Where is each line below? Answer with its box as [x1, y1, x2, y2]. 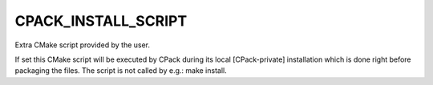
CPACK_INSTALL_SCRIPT [14, 12, 188, 30]
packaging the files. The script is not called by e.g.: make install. [14, 66, 228, 75]
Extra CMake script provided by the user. [14, 40, 151, 50]
